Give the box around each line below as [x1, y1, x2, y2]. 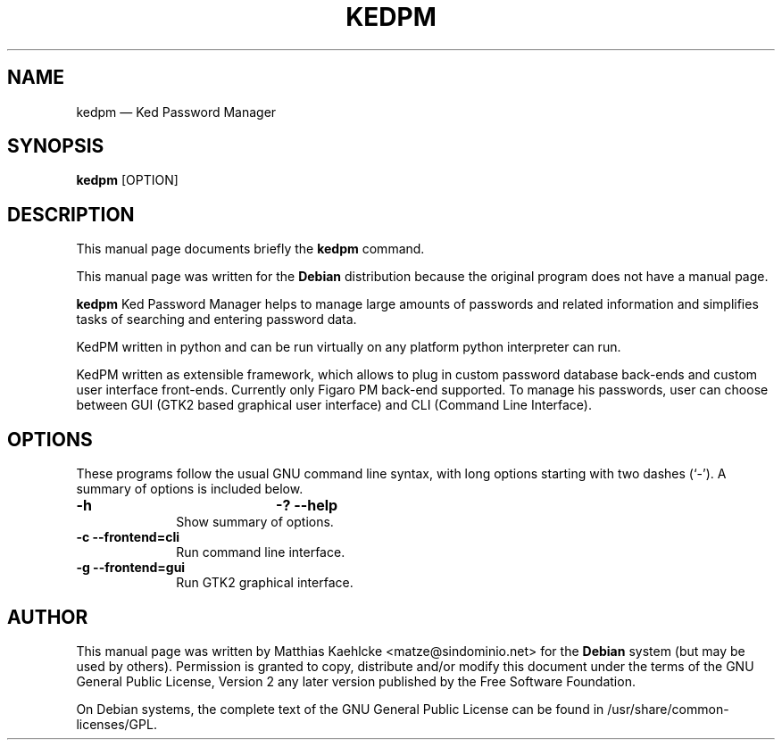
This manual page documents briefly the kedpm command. [76, 241, 425, 257]
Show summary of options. [176, 514, 334, 530]
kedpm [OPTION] [76, 172, 179, 188]
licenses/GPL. [76, 716, 157, 732]
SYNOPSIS [7, 135, 104, 158]
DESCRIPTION [7, 203, 135, 226]
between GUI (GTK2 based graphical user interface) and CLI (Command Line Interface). [76, 397, 592, 413]
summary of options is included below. [76, 481, 304, 497]
